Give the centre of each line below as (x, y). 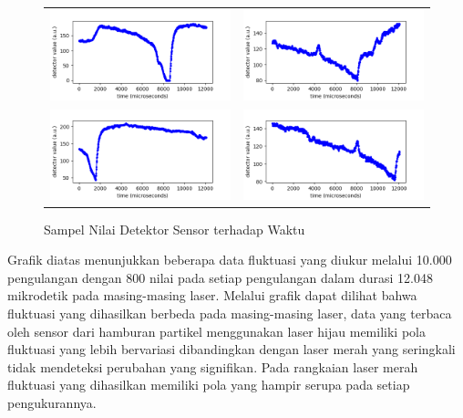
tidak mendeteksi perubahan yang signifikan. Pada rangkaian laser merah (213, 366)
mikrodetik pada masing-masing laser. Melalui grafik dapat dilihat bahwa (212, 295)
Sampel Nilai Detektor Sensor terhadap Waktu (175, 229)
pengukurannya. (52, 403)
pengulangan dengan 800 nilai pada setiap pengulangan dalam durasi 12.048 (220, 277)
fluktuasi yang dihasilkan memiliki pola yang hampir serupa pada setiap (209, 385)
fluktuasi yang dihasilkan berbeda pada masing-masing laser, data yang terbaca (230, 313)
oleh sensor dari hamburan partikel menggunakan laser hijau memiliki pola (216, 331)
